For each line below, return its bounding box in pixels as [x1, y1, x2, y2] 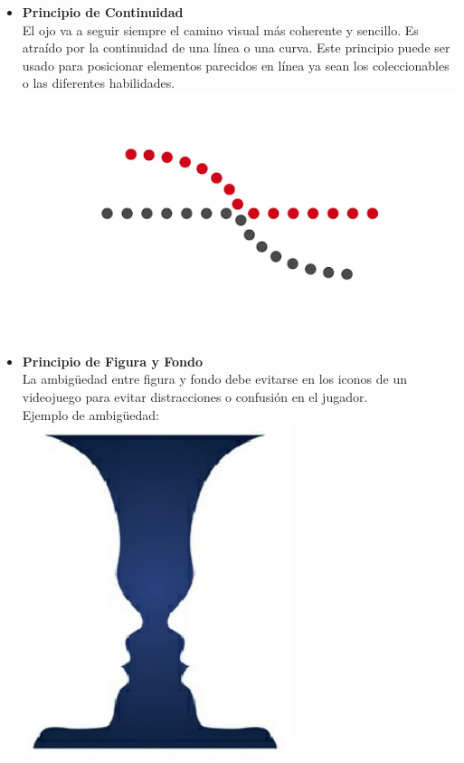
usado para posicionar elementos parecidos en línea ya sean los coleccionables [22, 55, 450, 74]
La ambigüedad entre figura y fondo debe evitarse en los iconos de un [22, 369, 408, 388]
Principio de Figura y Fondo [22, 351, 204, 370]
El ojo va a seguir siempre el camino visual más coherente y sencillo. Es [22, 20, 419, 39]
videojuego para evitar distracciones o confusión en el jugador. [22, 386, 368, 405]
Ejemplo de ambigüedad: [22, 405, 159, 424]
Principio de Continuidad [22, 3, 184, 21]
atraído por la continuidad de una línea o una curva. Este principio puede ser [22, 38, 450, 57]
